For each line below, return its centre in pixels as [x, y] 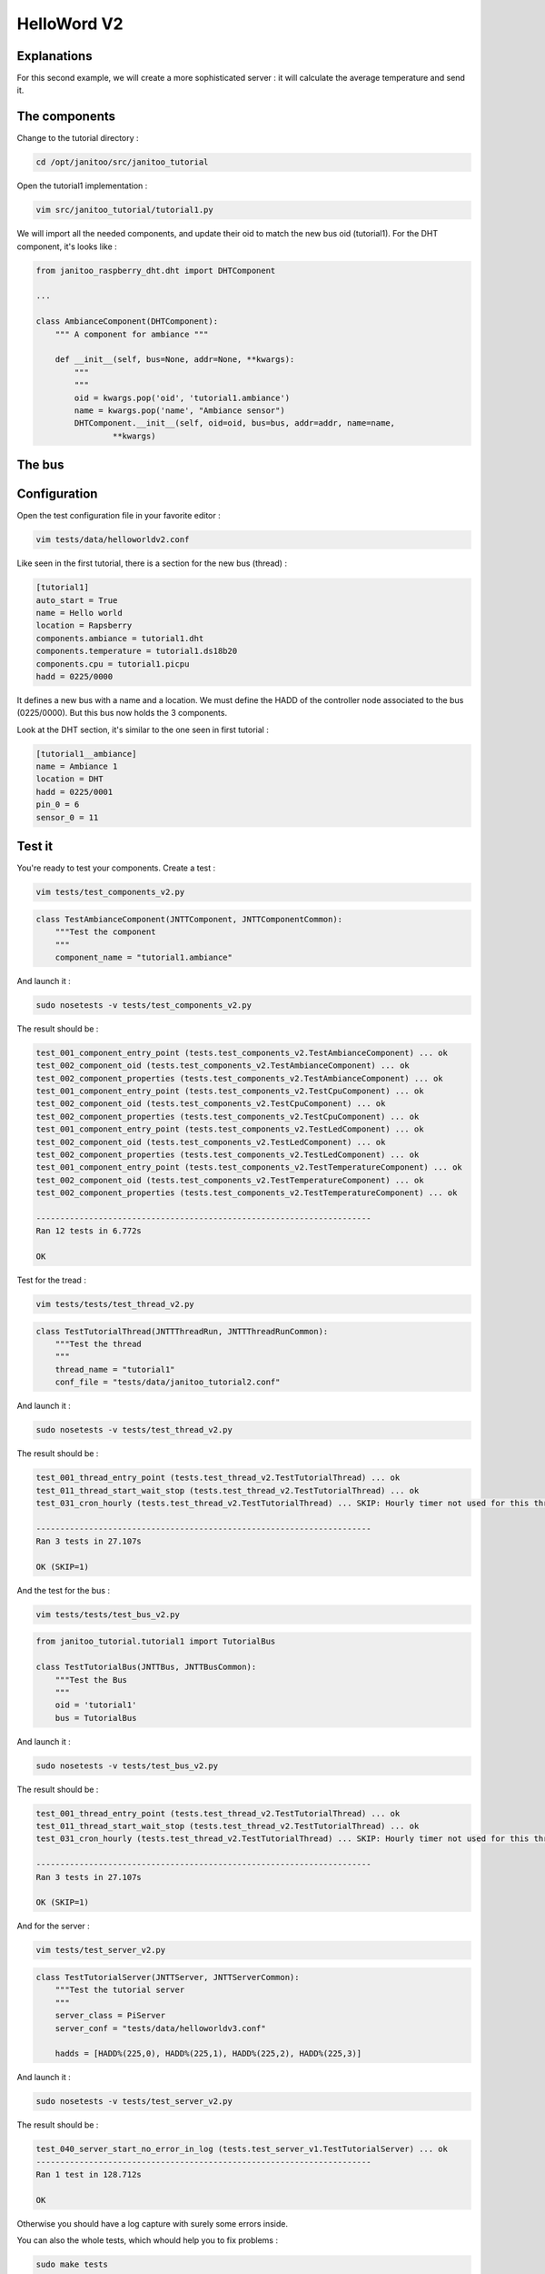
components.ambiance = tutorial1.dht [120, 638]
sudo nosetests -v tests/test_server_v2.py [134, 2102]
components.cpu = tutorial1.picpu [113, 664]
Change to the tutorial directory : [78, 138]
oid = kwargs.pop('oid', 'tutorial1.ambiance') [182, 397]
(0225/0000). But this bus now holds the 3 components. [122, 713]
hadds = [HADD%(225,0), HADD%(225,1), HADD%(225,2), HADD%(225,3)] [208, 2054]
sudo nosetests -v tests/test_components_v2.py [144, 1005]
